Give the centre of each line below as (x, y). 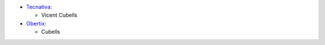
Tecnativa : (39, 7)
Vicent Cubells (59, 15)
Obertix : (36, 23)
